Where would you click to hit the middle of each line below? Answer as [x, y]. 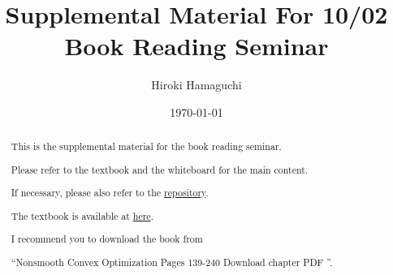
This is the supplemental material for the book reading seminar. [146, 146]
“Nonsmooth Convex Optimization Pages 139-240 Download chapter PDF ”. [172, 262]
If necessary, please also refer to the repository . [110, 193]
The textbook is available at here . [82, 215]
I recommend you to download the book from [107, 239]
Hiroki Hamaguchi [196, 85]
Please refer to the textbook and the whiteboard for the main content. [160, 169]
